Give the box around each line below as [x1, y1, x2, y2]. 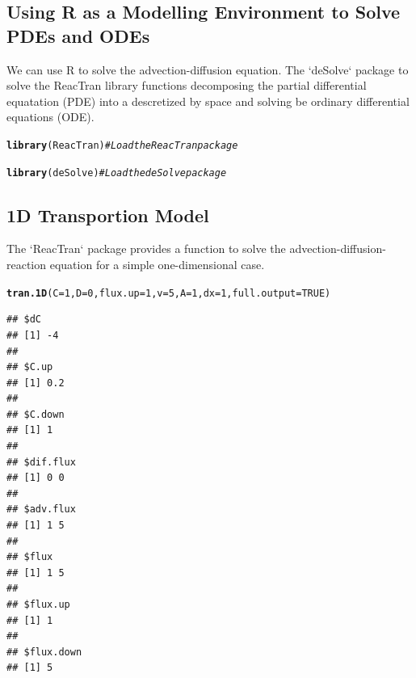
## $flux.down [6, 646, 82, 658]
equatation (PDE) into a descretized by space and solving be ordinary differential [6, 92, 410, 109]
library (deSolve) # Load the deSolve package [6, 166, 227, 179]
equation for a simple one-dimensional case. [49, 256, 265, 273]
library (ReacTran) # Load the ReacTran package [6, 139, 238, 151]
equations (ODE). [6, 108, 95, 125]
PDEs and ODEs [6, 23, 150, 48]
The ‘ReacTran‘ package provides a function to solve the [6, 240, 286, 257]
